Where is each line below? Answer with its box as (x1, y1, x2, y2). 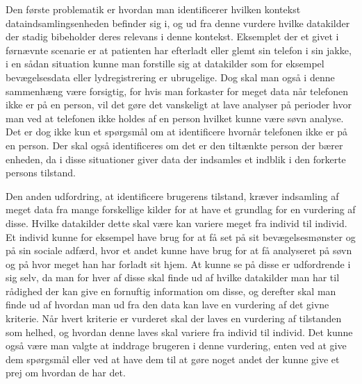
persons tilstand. (6, 165, 76, 180)
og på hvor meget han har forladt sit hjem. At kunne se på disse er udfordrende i (6, 256, 351, 271)
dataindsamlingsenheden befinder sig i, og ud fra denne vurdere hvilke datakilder (6, 15, 350, 30)
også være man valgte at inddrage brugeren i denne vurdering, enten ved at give (6, 338, 347, 353)
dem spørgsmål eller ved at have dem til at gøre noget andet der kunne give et (6, 351, 340, 366)
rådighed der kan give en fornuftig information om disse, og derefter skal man (6, 283, 336, 298)
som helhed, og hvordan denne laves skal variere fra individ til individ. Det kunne (6, 324, 353, 339)
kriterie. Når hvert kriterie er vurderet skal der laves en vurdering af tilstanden (6, 311, 342, 326)
